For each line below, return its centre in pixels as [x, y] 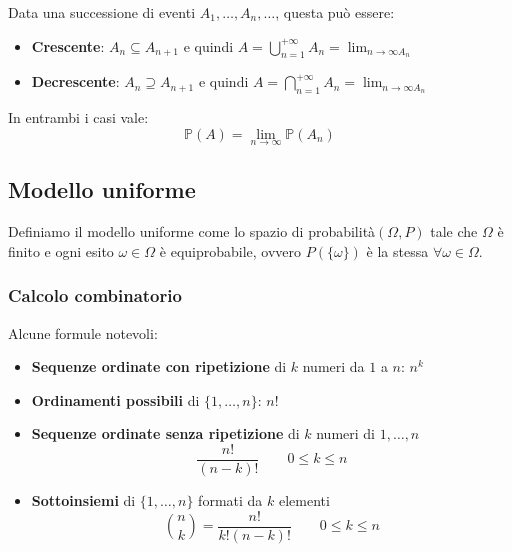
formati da [230, 500]
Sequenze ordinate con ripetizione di [159, 366]
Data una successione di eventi [102, 12]
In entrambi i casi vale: [78, 117]
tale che [454, 231]
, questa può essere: [335, 12]
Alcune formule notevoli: [83, 332]
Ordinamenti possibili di [115, 399]
